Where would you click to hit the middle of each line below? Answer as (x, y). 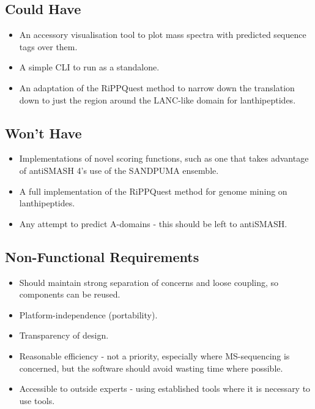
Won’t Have (43, 133)
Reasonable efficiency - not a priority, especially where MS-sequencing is (154, 355)
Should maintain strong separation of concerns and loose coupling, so (149, 282)
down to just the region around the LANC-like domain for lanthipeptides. (157, 99)
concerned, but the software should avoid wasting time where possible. (151, 368)
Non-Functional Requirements (102, 256)
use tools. (37, 400)
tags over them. (48, 46)
